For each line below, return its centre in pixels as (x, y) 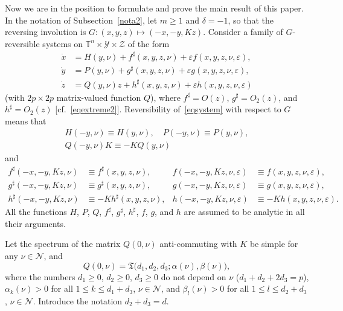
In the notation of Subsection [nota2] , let (81, 20)
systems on (63, 43)
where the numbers (40, 276)
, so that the (251, 20)
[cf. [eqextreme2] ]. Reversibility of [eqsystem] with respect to (168, 109)
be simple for (274, 244)
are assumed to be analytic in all (244, 212)
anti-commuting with (198, 244)
